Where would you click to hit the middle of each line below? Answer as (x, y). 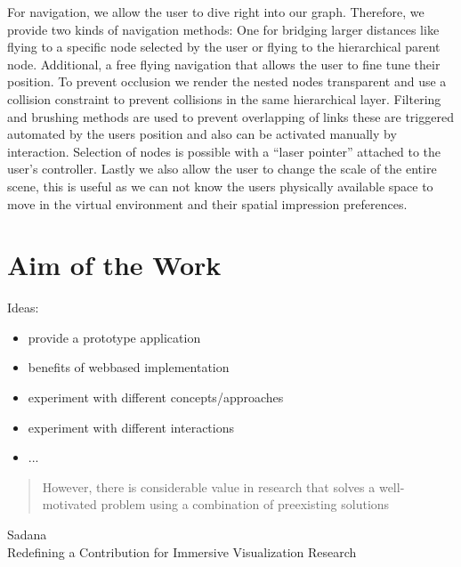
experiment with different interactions (131, 427)
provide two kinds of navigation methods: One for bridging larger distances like (223, 29)
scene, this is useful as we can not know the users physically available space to (220, 186)
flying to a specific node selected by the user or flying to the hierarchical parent (224, 47)
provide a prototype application (114, 337)
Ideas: (23, 308)
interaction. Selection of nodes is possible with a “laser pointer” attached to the (224, 151)
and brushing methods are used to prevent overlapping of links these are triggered (230, 116)
